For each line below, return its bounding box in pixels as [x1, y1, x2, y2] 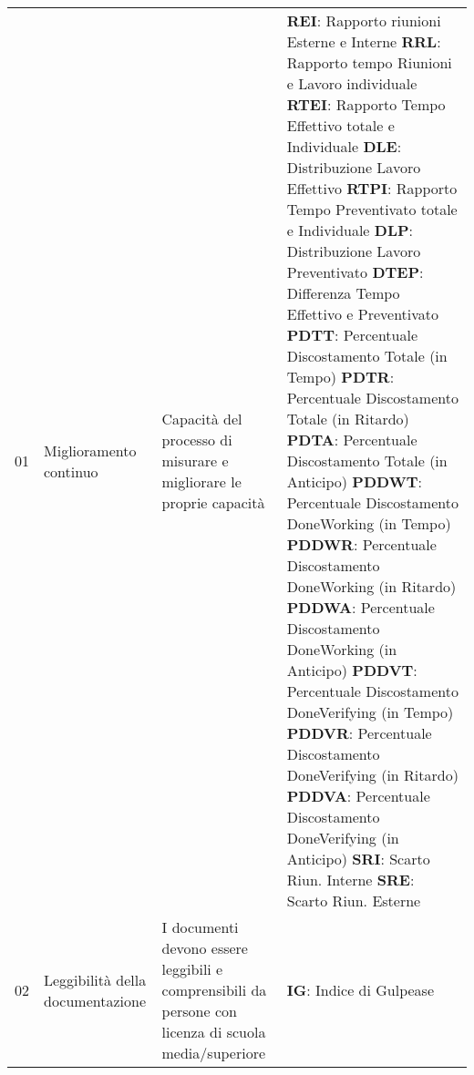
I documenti [161, 916, 239, 937]
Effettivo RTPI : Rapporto [286, 178, 458, 199]
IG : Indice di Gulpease [286, 979, 434, 1000]
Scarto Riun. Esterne [286, 890, 421, 911]
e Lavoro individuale [286, 73, 417, 94]
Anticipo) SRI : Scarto [286, 848, 430, 869]
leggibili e [161, 958, 223, 979]
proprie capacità [161, 492, 265, 513]
